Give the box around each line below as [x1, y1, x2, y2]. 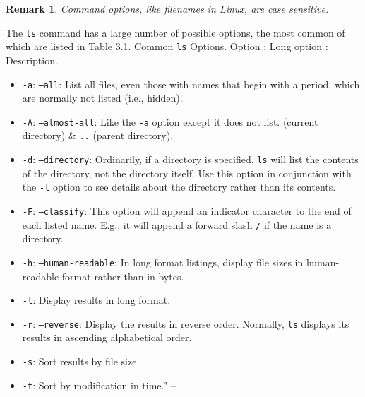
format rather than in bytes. [61, 268, 184, 283]
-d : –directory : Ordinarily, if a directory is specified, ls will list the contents [22, 152, 359, 167]
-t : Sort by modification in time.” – [22, 377, 176, 392]
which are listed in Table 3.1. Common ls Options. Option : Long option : [6, 39, 328, 54]
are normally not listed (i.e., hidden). [22, 90, 183, 105]
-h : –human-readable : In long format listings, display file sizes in [22, 254, 304, 269]
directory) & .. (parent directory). [22, 128, 174, 143]
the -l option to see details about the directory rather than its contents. [22, 179, 336, 194]
